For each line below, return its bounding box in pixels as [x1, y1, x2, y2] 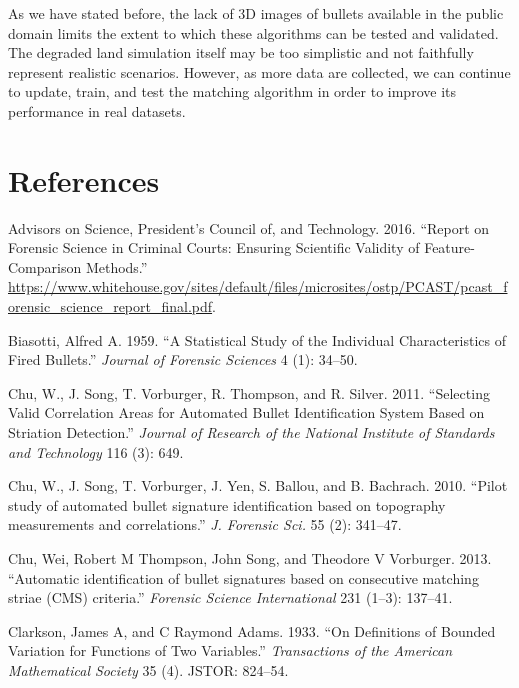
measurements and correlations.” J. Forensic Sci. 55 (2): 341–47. [8, 514, 402, 535]
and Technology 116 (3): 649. [8, 441, 184, 462]
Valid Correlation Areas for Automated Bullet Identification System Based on [8, 402, 485, 423]
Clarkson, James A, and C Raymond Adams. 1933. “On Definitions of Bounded [8, 620, 496, 641]
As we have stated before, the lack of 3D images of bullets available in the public [8, 3, 504, 23]
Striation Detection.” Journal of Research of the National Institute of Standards [8, 422, 495, 443]
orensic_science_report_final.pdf [8, 296, 213, 317]
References [8, 159, 160, 200]
